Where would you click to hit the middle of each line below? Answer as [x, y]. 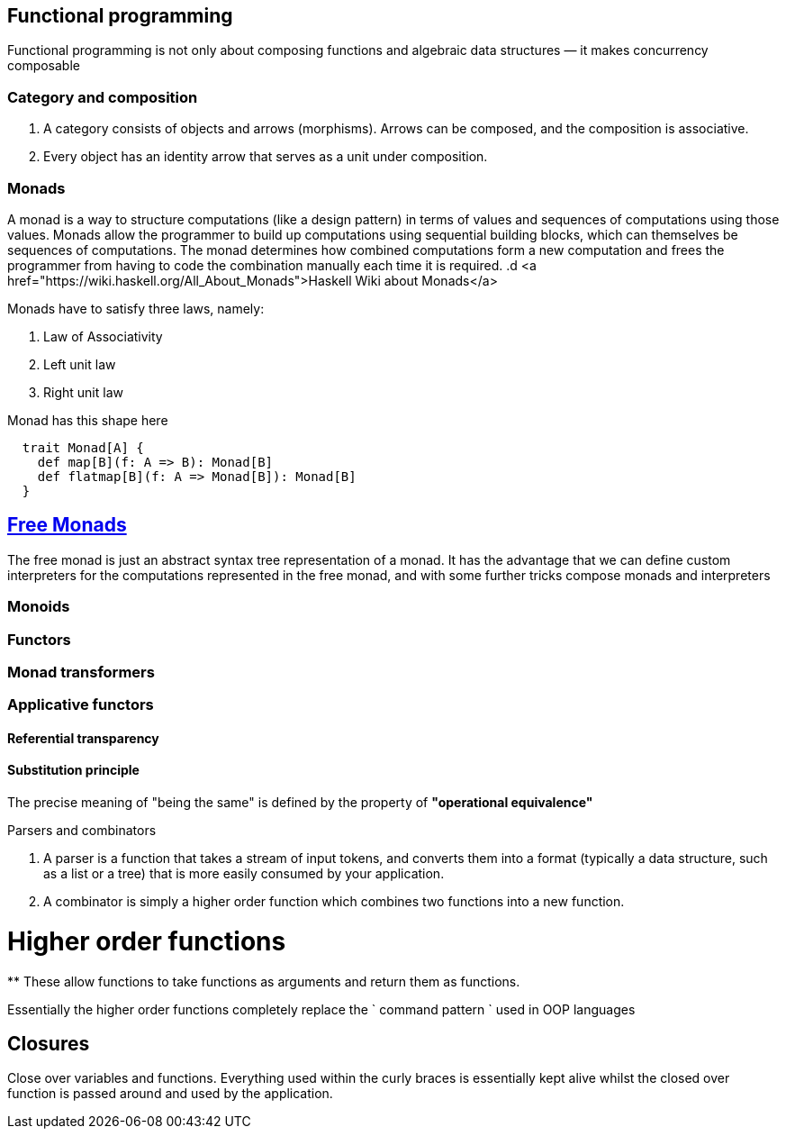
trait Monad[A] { [83, 447]
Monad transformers [81, 672]
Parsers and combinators [82, 831]
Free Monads [67, 525]
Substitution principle [73, 770]
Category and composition [103, 97]
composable [44, 66]
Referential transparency [83, 738]
